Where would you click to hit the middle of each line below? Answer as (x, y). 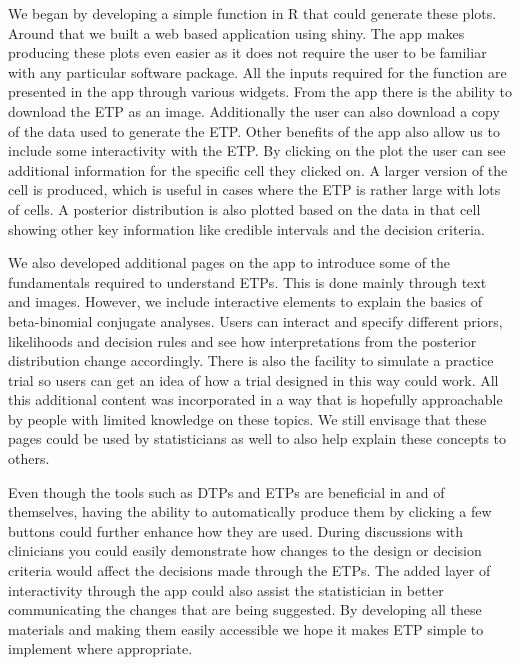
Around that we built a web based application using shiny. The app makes (236, 32)
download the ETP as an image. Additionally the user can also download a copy (254, 110)
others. (29, 458)
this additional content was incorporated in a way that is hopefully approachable (255, 399)
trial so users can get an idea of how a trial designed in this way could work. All (253, 379)
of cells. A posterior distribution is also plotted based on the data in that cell (244, 208)
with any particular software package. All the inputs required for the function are (257, 71)
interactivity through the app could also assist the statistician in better (226, 589)
